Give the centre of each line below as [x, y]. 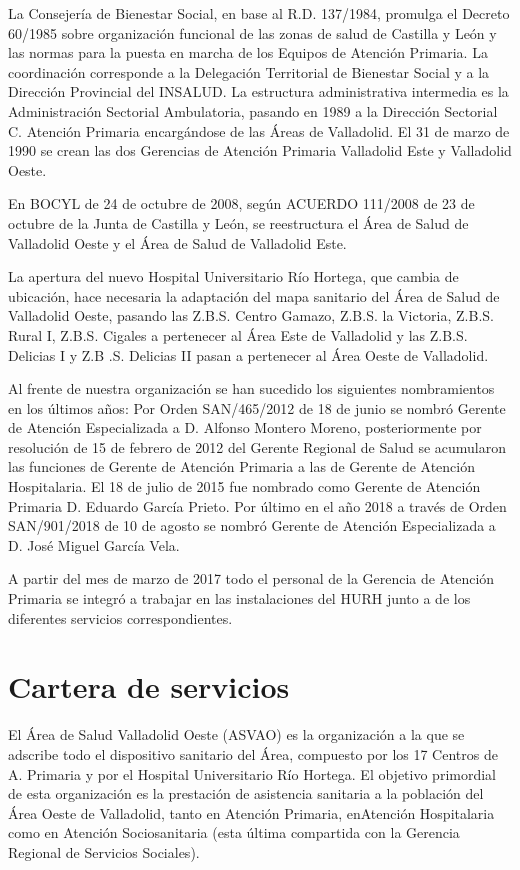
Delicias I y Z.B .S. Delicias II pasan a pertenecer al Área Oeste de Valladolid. [248, 354]
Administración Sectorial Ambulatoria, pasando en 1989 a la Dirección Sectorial [253, 110]
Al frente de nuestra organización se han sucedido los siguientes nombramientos [251, 388]
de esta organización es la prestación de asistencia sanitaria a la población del [246, 793]
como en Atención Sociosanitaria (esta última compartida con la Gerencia [234, 832]
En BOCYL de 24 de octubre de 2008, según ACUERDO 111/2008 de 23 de [241, 203]
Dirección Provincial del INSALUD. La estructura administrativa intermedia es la [258, 91]
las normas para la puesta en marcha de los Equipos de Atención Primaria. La [248, 52]
